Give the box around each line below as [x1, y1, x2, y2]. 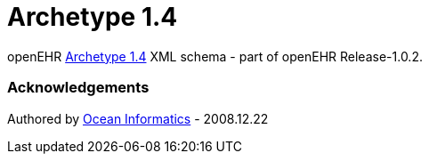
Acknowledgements [7, 78, 150, 97]
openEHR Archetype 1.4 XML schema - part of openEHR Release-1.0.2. [7, 48, 423, 64]
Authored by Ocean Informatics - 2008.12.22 [7, 110, 269, 126]
